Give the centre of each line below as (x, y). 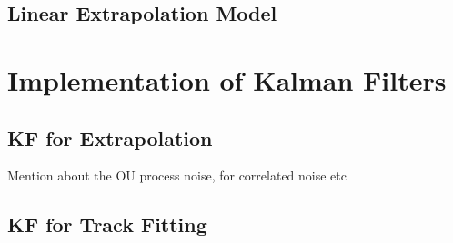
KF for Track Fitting (107, 224)
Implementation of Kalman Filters (227, 79)
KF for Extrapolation (110, 137)
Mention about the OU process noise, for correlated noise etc (177, 175)
